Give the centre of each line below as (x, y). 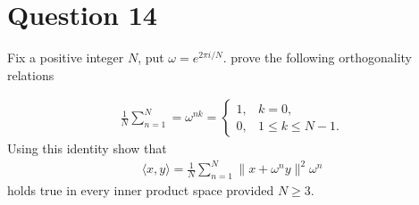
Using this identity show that (87, 148)
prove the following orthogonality (322, 57)
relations (31, 74)
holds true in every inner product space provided (141, 190)
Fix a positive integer (66, 57)
